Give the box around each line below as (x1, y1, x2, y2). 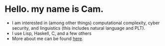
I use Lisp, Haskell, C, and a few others (11, 30, 92, 36)
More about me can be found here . (11, 36, 83, 42)
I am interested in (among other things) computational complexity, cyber (11, 20, 160, 26)
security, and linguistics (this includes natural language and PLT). (11, 25, 145, 31)
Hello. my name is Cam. (4, 3, 104, 15)
